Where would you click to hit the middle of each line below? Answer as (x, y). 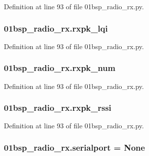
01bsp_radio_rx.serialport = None (74, 147)
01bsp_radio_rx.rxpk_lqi (56, 28)
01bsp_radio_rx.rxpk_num (60, 68)
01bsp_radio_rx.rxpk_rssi (58, 108)
